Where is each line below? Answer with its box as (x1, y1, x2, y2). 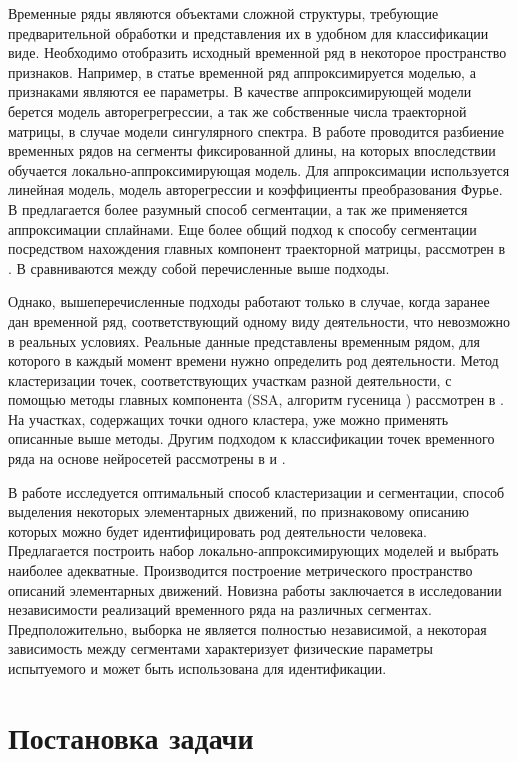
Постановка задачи (8, 716, 254, 757)
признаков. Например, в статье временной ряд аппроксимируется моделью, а (8, 61, 476, 82)
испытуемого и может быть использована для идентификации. (8, 658, 387, 678)
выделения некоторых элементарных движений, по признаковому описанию (8, 501, 470, 522)
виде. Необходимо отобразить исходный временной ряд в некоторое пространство (8, 42, 507, 63)
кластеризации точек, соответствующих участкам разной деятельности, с (8, 369, 452, 390)
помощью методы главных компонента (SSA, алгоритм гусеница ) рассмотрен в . (8, 389, 504, 410)
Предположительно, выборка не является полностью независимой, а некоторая (8, 618, 487, 639)
